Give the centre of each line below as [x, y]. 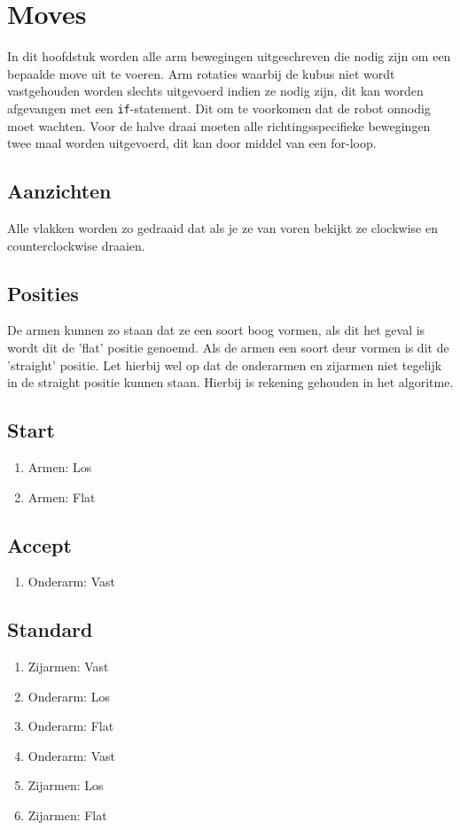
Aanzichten [59, 191]
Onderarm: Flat [71, 726]
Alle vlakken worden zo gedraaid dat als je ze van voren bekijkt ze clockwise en [222, 227]
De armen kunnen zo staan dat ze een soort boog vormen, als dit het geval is [216, 330]
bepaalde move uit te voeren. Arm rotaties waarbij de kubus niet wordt [201, 73]
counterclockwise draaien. [76, 245]
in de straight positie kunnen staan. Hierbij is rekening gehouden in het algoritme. [230, 382]
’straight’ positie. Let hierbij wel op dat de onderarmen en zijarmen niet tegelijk [225, 365]
